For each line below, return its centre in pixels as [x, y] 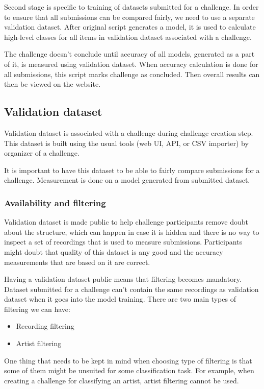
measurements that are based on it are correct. [77, 262]
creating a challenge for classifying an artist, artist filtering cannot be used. [122, 380]
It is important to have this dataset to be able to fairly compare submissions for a [132, 170]
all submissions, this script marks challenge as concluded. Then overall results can [132, 74]
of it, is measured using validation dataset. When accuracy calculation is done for [131, 64]
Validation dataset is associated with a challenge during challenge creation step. [129, 132]
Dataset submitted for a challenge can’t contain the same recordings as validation [131, 289]
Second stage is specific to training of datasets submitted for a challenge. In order [131, 7]
